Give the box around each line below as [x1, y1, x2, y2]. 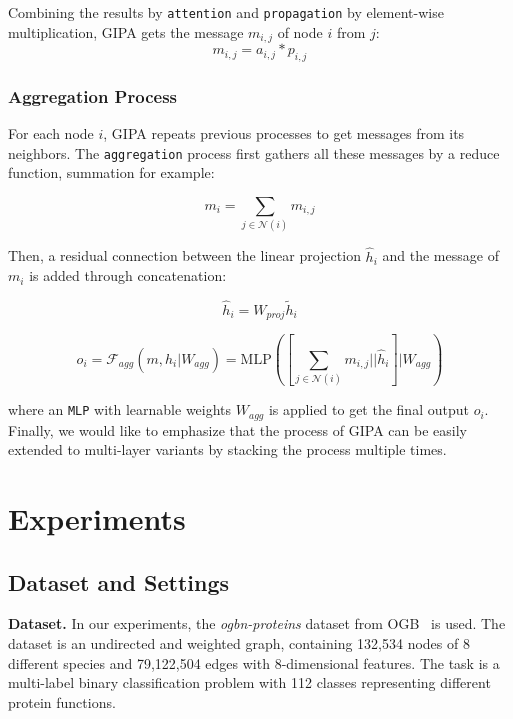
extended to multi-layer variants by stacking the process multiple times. [8, 439, 447, 460]
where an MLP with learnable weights [8, 399, 232, 420]
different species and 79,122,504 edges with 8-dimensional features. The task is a [8, 652, 500, 673]
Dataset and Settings [8, 566, 230, 597]
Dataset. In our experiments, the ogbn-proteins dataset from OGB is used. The [8, 613, 506, 634]
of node [277, 21, 323, 42]
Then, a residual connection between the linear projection [8, 245, 361, 266]
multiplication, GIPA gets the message [8, 21, 244, 42]
